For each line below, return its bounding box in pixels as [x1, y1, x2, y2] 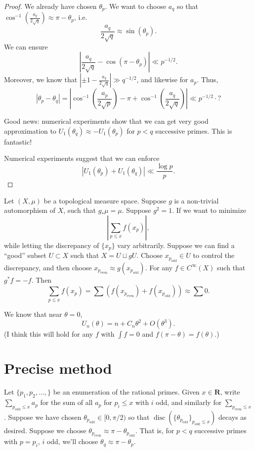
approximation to [4, 125, 56, 136]
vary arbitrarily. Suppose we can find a [117, 240, 235, 250]
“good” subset [4, 250, 46, 260]
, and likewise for [136, 74, 188, 85]
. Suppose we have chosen [4, 411, 82, 422]
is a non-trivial [174, 195, 219, 205]
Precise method [4, 358, 112, 378]
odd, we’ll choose [46, 436, 98, 447]
